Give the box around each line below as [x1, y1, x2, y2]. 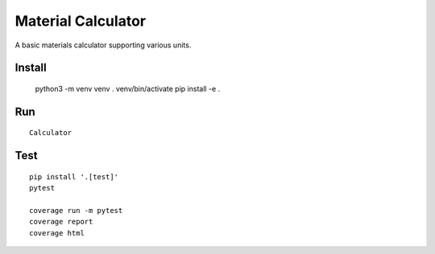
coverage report [29, 217, 93, 227]
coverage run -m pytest [29, 206, 123, 215]
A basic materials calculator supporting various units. [14, 40, 192, 50]
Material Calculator [14, 12, 147, 30]
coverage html [29, 228, 85, 237]
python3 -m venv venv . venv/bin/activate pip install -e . [35, 84, 221, 93]
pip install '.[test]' [29, 172, 119, 181]
